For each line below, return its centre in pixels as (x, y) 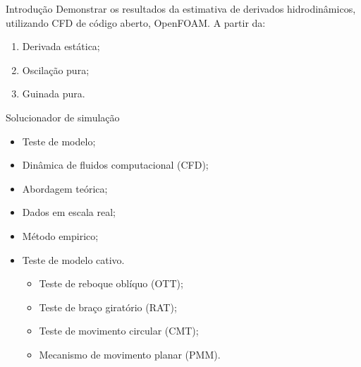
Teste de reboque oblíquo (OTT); (111, 283)
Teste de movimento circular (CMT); (119, 331)
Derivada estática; (61, 46)
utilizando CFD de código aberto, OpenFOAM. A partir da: (136, 22)
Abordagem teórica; (65, 188)
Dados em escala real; (69, 212)
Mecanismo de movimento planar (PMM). (130, 354)
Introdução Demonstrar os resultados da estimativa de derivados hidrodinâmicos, (181, 8)
